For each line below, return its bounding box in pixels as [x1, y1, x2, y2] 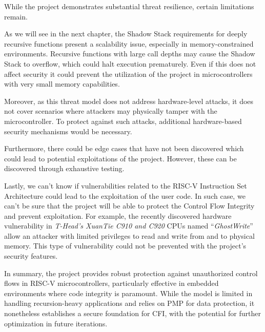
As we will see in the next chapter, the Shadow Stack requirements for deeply [4, 28, 248, 39]
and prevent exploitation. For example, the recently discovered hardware [4, 210, 232, 221]
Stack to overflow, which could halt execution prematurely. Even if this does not [4, 58, 256, 69]
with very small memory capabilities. [4, 78, 120, 89]
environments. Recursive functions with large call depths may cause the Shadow [4, 48, 255, 59]
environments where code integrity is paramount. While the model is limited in [4, 287, 253, 298]
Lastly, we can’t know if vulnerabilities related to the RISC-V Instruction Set [4, 180, 247, 191]
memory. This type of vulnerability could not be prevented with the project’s [4, 240, 247, 251]
